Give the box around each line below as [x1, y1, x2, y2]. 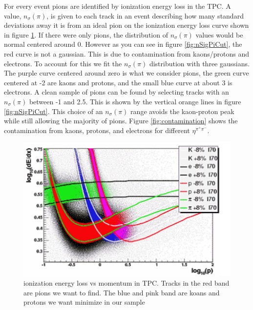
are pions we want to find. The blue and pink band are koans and [23, 287, 220, 297]
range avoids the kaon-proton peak [130, 106, 234, 116]
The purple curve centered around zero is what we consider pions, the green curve [4, 68, 249, 78]
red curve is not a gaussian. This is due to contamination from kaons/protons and [4, 48, 249, 58]
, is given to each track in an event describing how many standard [46, 10, 244, 20]
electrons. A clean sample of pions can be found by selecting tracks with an [4, 87, 229, 97]
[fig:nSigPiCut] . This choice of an [4, 106, 103, 116]
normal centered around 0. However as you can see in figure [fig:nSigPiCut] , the [4, 39, 242, 49]
